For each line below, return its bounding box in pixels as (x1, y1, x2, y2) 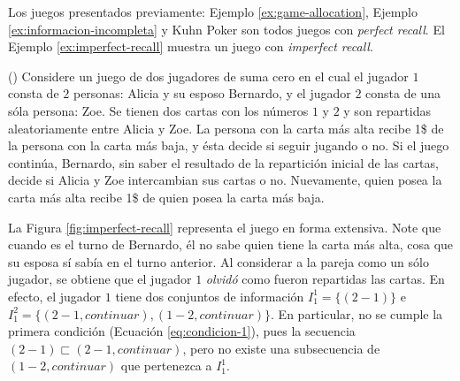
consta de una (365, 84, 441, 103)
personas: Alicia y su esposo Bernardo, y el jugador (73, 84, 351, 103)
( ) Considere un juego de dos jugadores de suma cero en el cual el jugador (8, 66, 409, 85)
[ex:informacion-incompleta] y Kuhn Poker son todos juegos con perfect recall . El (8, 19, 445, 38)
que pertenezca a (120, 356, 212, 375)
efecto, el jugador (8, 286, 102, 305)
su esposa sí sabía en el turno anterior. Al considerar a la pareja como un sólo (8, 252, 429, 271)
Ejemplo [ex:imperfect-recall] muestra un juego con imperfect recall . (8, 37, 373, 56)
